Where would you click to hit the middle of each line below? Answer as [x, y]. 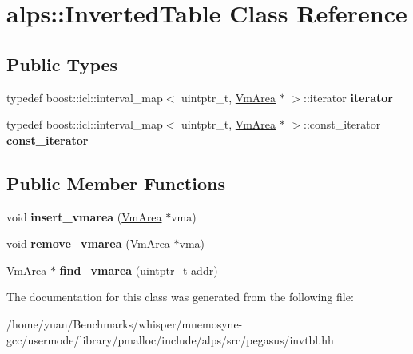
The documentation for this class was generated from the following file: [180, 297]
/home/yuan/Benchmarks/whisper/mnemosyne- [125, 323]
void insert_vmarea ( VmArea [84, 216]
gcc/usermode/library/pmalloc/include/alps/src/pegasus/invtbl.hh [170, 339]
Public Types [62, 64]
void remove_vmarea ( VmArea [88, 243]
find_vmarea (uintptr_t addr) [139, 270]
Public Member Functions [116, 183]
